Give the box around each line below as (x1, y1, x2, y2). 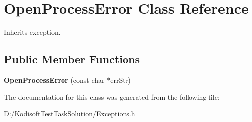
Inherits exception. (4, 27, 61, 37)
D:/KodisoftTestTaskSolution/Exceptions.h (4, 108, 135, 119)
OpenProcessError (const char (4, 74, 105, 85)
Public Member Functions (4, 51, 140, 67)
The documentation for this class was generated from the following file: (4, 91, 220, 102)
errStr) (110, 74, 131, 85)
